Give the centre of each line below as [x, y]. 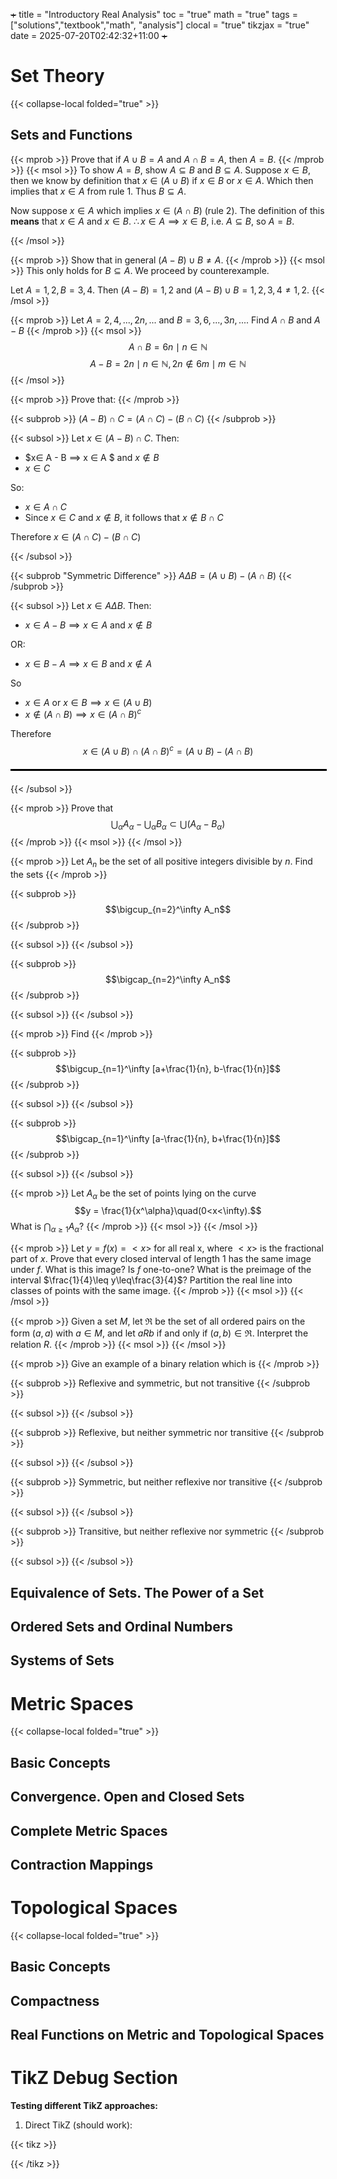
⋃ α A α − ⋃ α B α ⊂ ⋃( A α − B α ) [168, 825]
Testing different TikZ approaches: [84, 2105]
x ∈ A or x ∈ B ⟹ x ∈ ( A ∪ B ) [88, 702]
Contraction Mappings [82, 1864]
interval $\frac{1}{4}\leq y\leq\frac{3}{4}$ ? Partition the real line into [151, 1280]
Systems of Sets [62, 1660]
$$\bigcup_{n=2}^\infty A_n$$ [168, 909]
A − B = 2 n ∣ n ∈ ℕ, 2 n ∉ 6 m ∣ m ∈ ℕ [168, 363]
